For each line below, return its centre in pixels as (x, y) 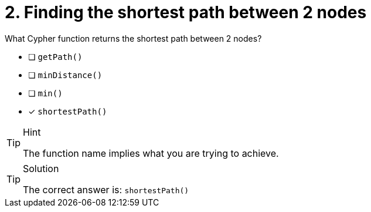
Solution (41, 168)
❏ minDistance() (65, 75)
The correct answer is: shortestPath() (106, 189)
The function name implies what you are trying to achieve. (151, 153)
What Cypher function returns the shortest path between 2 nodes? (133, 38)
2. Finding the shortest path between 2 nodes (186, 12)
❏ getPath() (55, 56)
